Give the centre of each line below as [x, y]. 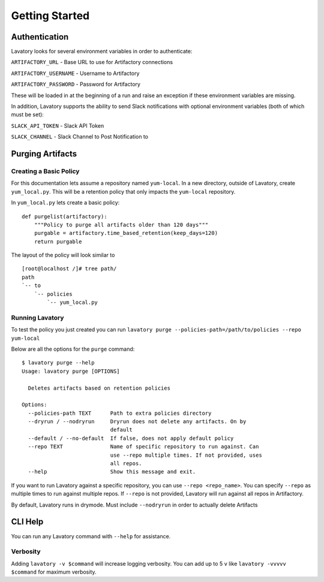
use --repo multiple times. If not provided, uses [186, 455]
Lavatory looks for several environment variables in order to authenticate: [102, 52]
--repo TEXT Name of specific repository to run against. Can [143, 447]
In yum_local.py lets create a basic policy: [65, 203]
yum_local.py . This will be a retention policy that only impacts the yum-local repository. [123, 191]
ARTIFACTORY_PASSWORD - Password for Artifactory [76, 85]
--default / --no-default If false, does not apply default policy [131, 438]
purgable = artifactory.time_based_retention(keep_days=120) [126, 233]
